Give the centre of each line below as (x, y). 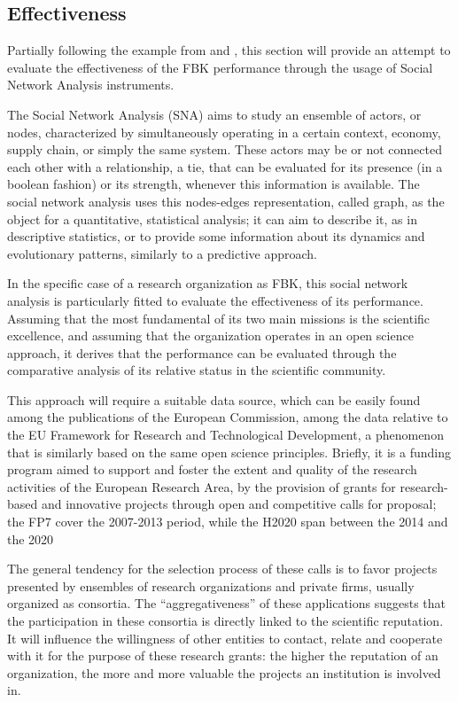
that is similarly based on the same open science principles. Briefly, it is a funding (229, 452)
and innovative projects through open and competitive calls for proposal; (239, 504)
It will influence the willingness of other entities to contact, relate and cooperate (225, 638)
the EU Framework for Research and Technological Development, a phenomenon (225, 435)
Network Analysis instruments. (91, 85)
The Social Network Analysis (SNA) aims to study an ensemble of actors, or (214, 114)
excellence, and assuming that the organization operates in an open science (210, 335)
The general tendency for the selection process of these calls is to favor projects (222, 569)
